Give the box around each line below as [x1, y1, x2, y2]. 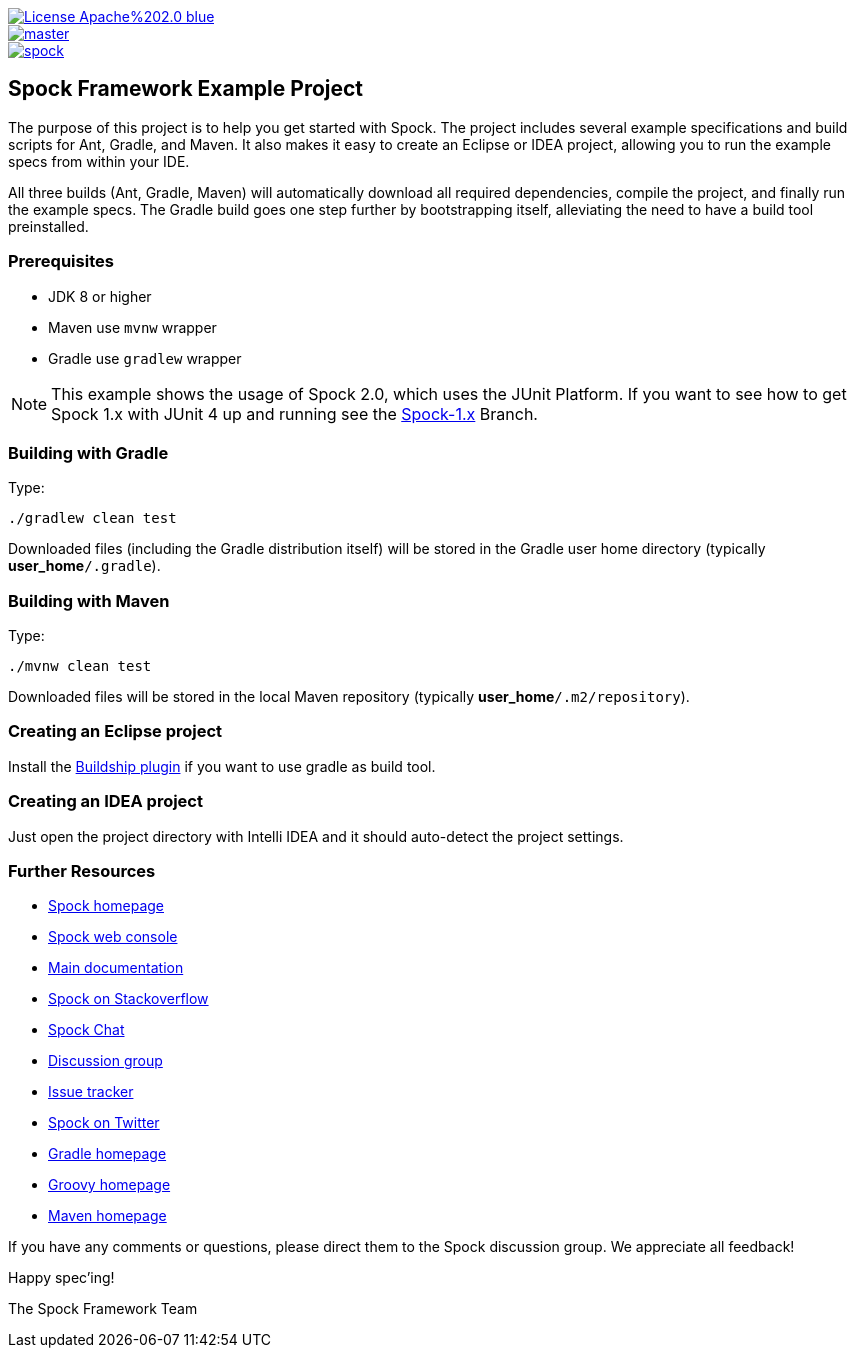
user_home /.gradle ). [8, 557, 161, 575]
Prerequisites [8, 251, 114, 272]
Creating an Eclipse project [8, 721, 223, 742]
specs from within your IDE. [8, 152, 190, 170]
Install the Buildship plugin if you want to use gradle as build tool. [8, 757, 436, 775]
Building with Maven [8, 590, 170, 611]
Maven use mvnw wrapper [48, 318, 217, 336]
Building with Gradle [8, 442, 169, 463]
